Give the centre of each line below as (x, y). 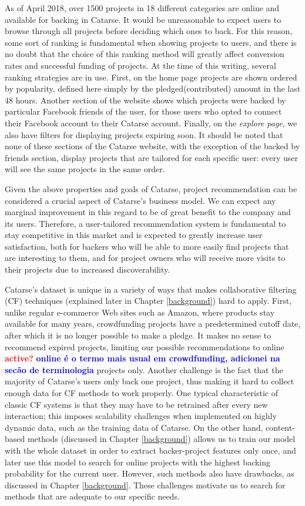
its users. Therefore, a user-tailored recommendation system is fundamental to (145, 223)
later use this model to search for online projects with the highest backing (138, 462)
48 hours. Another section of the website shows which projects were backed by (145, 100)
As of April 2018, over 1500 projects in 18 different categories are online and (142, 8)
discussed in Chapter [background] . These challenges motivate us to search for (145, 485)
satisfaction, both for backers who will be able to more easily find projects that (147, 246)
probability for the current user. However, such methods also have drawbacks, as (150, 473)
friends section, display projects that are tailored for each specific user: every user (151, 157)
